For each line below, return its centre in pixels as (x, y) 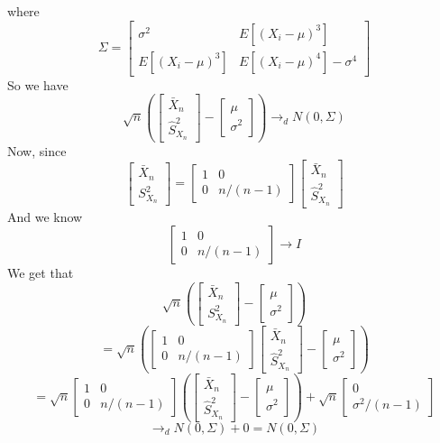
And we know (45, 216)
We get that (41, 273)
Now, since (37, 150)
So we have (38, 84)
